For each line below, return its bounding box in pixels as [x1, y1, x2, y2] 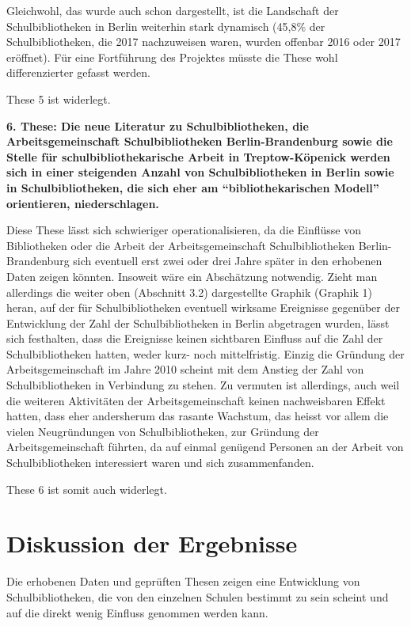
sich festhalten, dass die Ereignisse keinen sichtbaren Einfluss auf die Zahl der [6, 330, 383, 347]
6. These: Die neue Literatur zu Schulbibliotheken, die [6, 117, 309, 134]
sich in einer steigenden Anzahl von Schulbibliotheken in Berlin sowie [6, 164, 394, 180]
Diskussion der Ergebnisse [6, 527, 298, 560]
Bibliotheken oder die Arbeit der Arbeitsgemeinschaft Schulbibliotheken [6, 237, 355, 253]
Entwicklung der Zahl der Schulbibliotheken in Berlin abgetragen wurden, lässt [6, 314, 390, 331]
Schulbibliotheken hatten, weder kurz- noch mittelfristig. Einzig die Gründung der [6, 345, 405, 362]
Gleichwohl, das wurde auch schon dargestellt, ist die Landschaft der [6, 2, 339, 18]
